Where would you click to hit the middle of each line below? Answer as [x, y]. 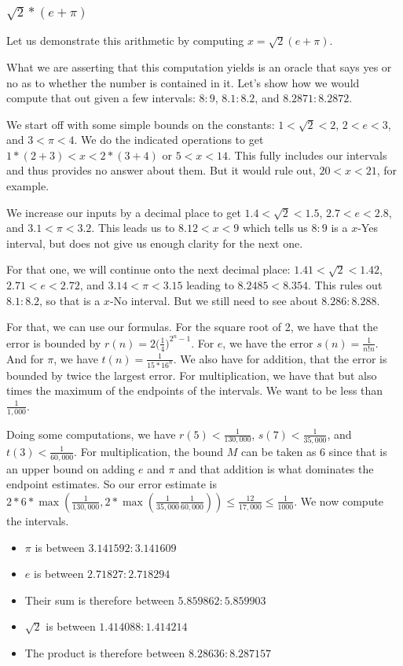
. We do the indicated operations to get [169, 140]
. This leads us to [133, 228]
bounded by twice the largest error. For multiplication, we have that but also [192, 375]
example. [28, 186]
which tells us [275, 228]
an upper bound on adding [71, 468]
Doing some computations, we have [91, 434]
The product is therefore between [105, 652]
